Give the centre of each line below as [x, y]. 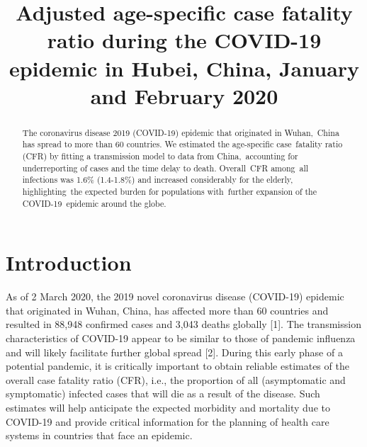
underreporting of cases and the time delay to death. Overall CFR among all [165, 168]
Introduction [69, 262]
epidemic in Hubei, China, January [184, 68]
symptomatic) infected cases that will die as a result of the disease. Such [163, 394]
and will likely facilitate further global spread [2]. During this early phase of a [174, 352]
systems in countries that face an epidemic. [99, 435]
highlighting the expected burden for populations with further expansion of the [170, 192]
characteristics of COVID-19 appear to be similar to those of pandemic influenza [181, 338]
